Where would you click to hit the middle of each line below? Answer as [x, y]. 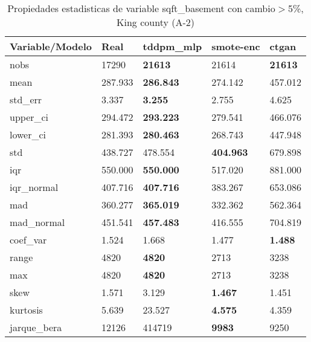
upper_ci [29, 117]
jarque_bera [36, 327]
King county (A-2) [155, 22]
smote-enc [236, 46]
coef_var [28, 240]
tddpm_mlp [172, 46]
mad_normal [37, 222]
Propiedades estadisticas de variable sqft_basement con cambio [141, 8]
